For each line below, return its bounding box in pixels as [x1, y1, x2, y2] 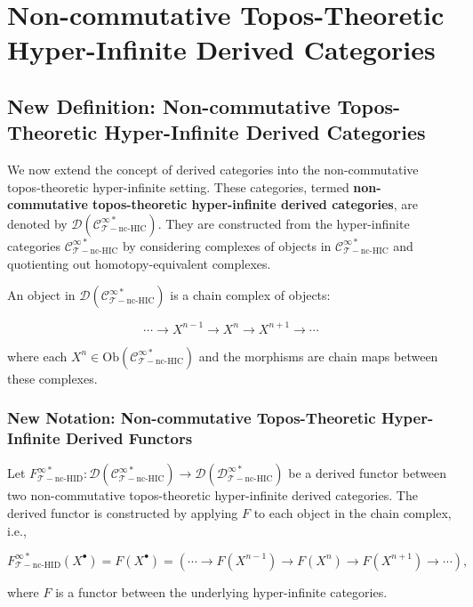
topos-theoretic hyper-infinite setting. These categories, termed [7, 177, 349, 196]
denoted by [7, 214, 68, 232]
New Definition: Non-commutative [7, 92, 331, 119]
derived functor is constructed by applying [7, 503, 238, 522]
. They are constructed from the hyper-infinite [157, 214, 410, 232]
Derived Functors [65, 427, 193, 449]
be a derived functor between [288, 464, 447, 482]
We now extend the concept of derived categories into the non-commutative [7, 160, 419, 179]
